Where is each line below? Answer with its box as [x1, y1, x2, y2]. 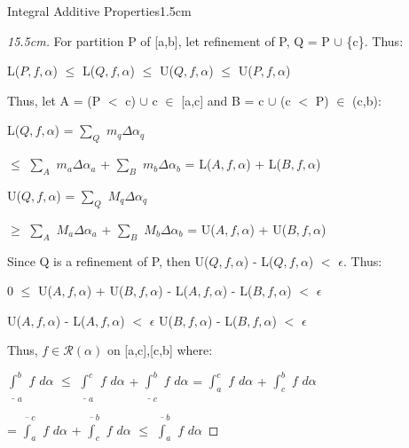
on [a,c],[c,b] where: [106, 341, 213, 359]
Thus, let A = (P [7, 90, 101, 109]
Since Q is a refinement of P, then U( [7, 251, 209, 270]
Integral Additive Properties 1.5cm [7, 2, 192, 20]
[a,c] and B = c [181, 90, 264, 109]
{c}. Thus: [346, 31, 404, 50]
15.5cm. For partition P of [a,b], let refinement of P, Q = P [7, 31, 330, 50]
